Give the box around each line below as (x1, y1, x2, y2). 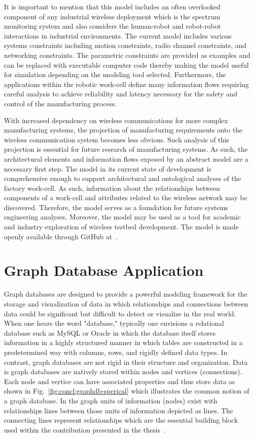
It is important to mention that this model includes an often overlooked (4, 1, 220, 11)
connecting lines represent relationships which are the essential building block (4, 415, 238, 425)
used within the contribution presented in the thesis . (4, 424, 166, 435)
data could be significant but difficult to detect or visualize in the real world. (4, 308, 236, 318)
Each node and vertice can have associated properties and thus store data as (4, 376, 235, 386)
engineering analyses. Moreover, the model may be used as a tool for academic (4, 212, 241, 222)
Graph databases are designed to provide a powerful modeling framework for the (4, 289, 248, 299)
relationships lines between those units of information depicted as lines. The (4, 405, 233, 415)
